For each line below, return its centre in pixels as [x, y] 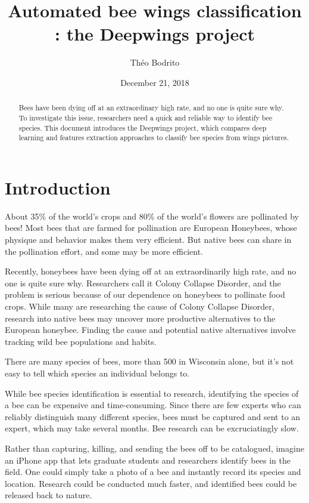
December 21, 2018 [155, 82]
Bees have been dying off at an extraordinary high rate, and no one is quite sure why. [151, 108]
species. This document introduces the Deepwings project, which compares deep [143, 127]
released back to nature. [49, 495]
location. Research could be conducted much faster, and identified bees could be [151, 483]
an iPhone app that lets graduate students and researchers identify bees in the [148, 460]
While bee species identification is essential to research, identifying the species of [152, 393]
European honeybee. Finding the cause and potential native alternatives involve [150, 330]
